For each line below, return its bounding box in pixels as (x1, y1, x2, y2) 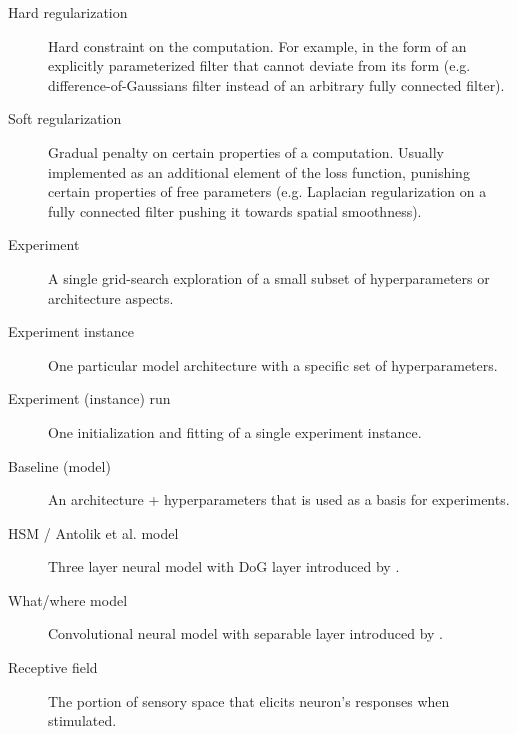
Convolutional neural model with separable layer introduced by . (48, 623, 444, 644)
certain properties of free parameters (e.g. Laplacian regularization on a (48, 181, 487, 202)
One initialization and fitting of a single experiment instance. (48, 421, 422, 442)
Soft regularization (8, 108, 122, 129)
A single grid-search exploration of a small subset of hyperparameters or (48, 267, 490, 288)
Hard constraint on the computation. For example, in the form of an (48, 35, 467, 56)
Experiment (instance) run (8, 388, 171, 409)
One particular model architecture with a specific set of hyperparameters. (48, 354, 498, 375)
